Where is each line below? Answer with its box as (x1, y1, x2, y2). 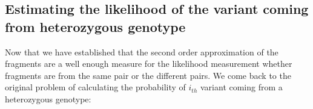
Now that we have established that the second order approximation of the (5, 45, 278, 58)
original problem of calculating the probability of (5, 81, 186, 93)
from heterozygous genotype (5, 17, 186, 36)
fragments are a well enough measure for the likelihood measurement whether (5, 57, 292, 70)
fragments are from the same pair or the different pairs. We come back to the (5, 69, 291, 81)
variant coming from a (200, 81, 283, 93)
